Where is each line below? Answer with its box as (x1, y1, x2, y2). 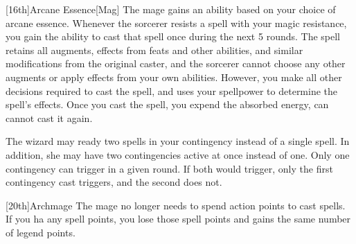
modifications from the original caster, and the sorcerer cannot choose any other (6, 56, 346, 71)
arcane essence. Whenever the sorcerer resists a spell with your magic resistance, (6, 15, 347, 30)
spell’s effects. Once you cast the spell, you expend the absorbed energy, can (6, 97, 329, 112)
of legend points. (6, 225, 75, 239)
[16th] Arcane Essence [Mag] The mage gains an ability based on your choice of (6, 2, 336, 16)
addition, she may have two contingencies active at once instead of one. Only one (6, 147, 350, 162)
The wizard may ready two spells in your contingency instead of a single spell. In (6, 134, 350, 148)
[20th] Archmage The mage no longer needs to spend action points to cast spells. (6, 198, 346, 212)
